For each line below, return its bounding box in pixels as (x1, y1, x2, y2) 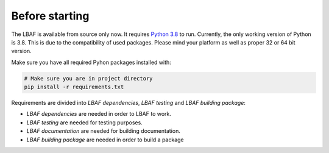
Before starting (11, 9, 90, 23)
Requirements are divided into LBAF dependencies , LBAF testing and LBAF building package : (11, 99, 246, 107)
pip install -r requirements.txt (24, 84, 124, 91)
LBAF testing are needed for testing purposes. (26, 119, 143, 126)
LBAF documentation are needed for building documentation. (26, 127, 181, 135)
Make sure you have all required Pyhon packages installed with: (11, 59, 172, 66)
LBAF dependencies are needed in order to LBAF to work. (26, 110, 172, 118)
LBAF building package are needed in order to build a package (26, 136, 184, 143)
